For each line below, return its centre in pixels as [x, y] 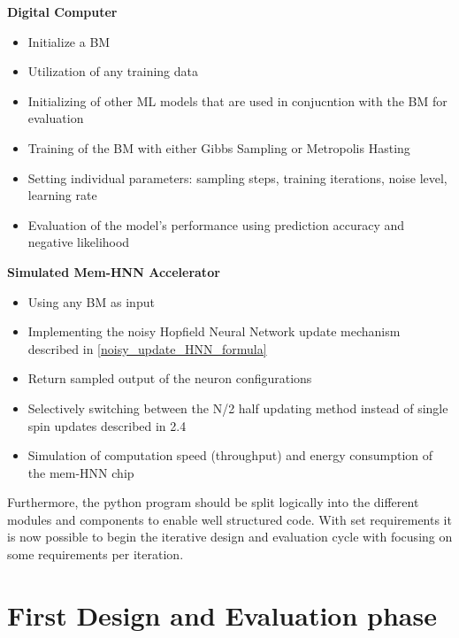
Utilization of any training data [113, 71]
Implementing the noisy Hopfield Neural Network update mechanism [214, 331]
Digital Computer [62, 12]
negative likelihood [79, 242]
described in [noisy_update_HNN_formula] [147, 348]
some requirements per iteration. [96, 554]
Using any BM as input [91, 301]
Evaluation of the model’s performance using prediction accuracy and [216, 224]
